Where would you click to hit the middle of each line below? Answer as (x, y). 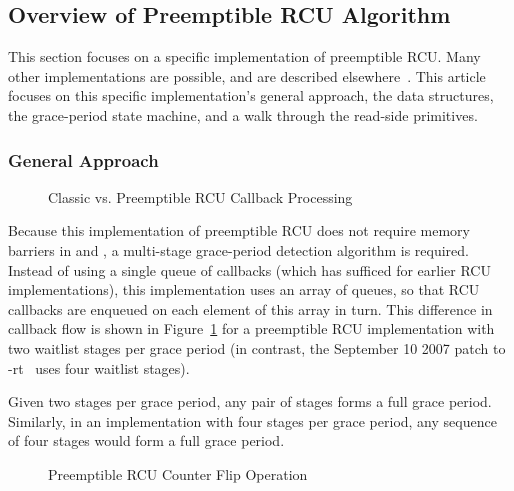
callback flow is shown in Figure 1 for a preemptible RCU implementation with (251, 328)
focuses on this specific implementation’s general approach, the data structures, (251, 95)
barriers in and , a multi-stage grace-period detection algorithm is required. (239, 249)
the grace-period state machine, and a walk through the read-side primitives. (243, 114)
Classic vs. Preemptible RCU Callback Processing (200, 196)
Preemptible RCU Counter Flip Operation (178, 473)
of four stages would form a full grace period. (146, 440)
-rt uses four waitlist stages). (99, 367)
